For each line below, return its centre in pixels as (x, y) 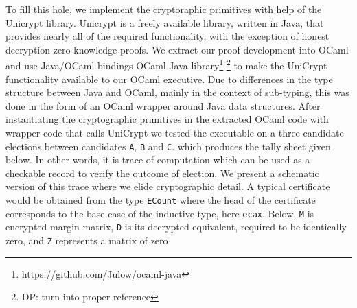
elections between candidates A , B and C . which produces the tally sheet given (168, 146)
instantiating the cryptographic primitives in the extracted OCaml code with (167, 119)
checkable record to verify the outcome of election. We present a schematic (162, 173)
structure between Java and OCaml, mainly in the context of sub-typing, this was (177, 92)
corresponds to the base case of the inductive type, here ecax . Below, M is (160, 213)
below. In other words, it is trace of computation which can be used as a (158, 159)
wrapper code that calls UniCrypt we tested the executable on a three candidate (175, 132)
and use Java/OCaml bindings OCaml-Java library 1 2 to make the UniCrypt (166, 64)
